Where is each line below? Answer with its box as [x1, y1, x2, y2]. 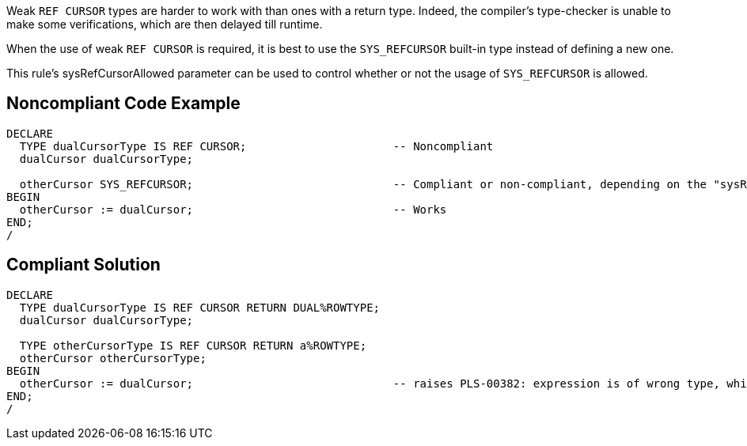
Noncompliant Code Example [6, 93, 241, 114]
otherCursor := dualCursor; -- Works [19, 202, 447, 216]
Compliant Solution [6, 255, 161, 275]
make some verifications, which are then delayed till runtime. [6, 17, 323, 31]
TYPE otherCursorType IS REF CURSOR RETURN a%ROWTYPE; [19, 338, 367, 352]
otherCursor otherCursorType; [19, 351, 207, 365]
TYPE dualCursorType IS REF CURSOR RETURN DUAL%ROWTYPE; [19, 300, 381, 314]
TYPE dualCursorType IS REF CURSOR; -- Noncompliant [19, 139, 494, 153]
